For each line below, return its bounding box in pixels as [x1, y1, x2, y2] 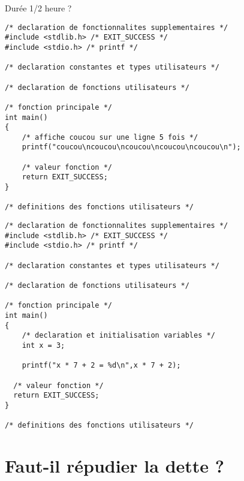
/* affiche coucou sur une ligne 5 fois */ [22, 133, 198, 142]
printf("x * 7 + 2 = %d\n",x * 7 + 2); [22, 361, 181, 370]
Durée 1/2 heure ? [5, 2, 72, 14]
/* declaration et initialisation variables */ [22, 331, 215, 340]
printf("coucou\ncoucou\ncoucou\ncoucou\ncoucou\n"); [22, 143, 241, 152]
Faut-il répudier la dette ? [5, 453, 225, 478]
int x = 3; [22, 341, 65, 350]
